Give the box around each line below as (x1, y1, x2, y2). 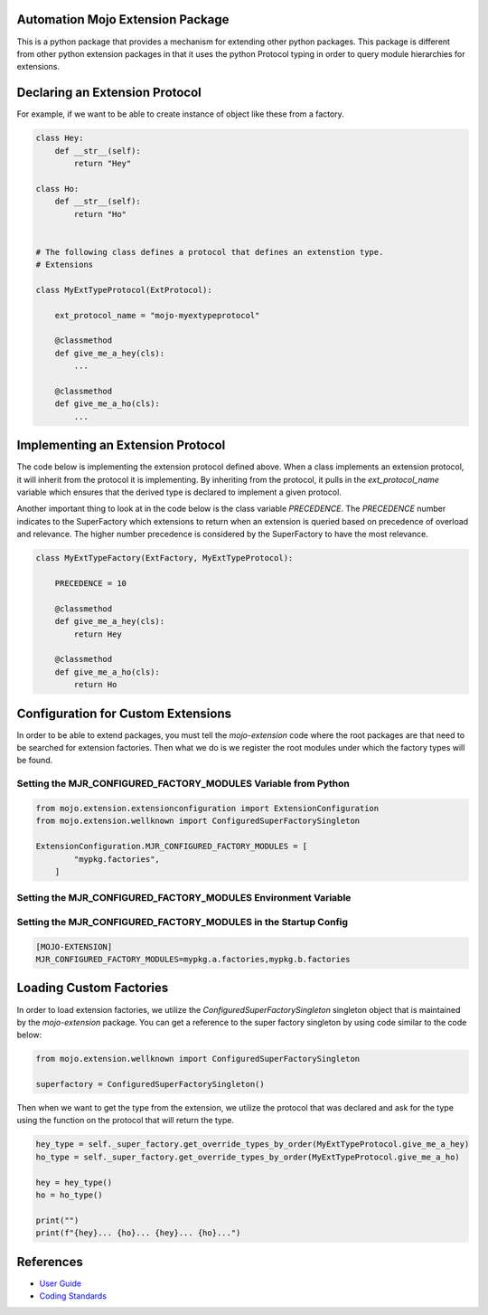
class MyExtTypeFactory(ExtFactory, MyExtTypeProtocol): (35, 553, 294, 563)
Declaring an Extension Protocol (16, 85, 202, 100)
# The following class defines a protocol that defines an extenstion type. (35, 247, 384, 257)
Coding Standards (39, 1291, 108, 1301)
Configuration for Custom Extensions (16, 705, 232, 721)
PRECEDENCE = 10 (54, 579, 127, 588)
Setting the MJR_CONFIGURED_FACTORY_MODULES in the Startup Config (16, 915, 348, 928)
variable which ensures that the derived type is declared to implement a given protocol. (16, 487, 343, 497)
